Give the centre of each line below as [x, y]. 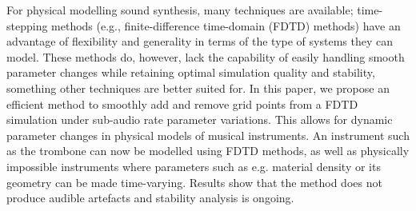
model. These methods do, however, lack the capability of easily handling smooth [206, 56]
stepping [27, 25]
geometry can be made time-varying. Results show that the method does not [194, 182]
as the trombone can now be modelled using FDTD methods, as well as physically [208, 151]
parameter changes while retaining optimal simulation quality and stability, [191, 72]
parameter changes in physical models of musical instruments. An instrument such [208, 135]
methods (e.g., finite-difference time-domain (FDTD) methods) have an [226, 25]
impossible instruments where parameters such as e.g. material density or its [194, 166]
